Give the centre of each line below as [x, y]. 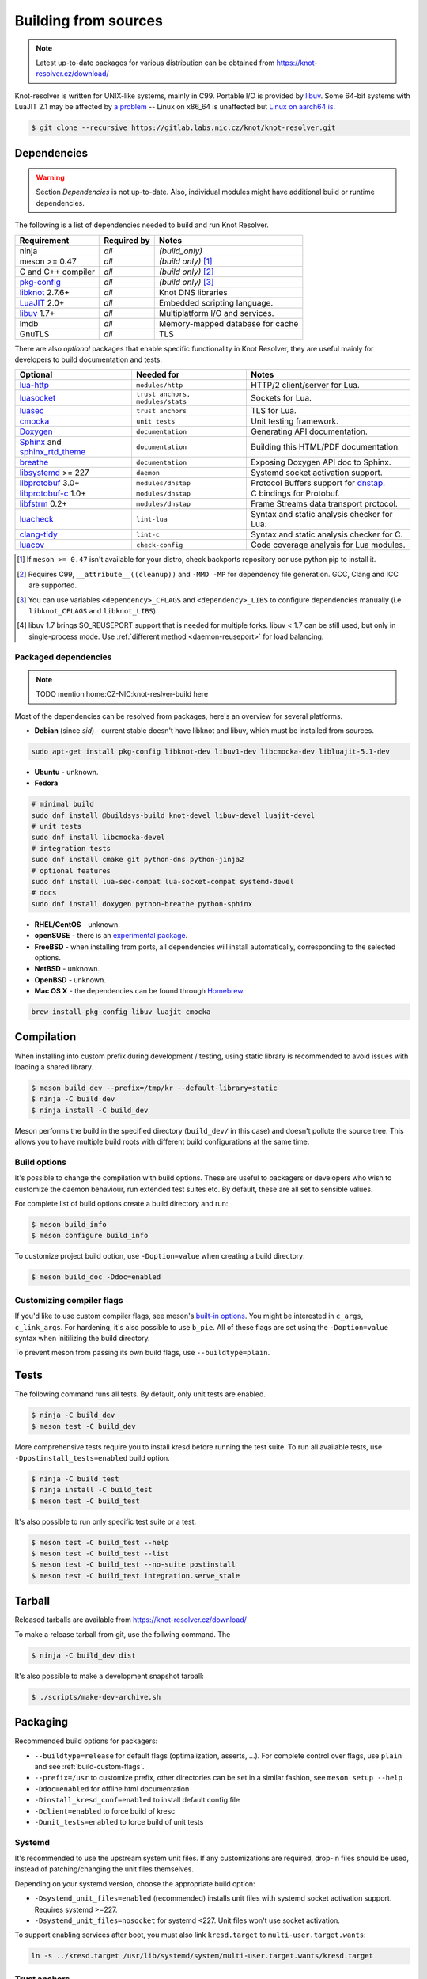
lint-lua [151, 519]
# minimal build [63, 804]
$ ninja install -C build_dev [90, 1110]
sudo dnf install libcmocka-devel [98, 838]
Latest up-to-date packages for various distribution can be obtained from [155, 63]
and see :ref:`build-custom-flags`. [90, 1766]
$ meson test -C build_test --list [100, 1554]
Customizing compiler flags [69, 1300]
